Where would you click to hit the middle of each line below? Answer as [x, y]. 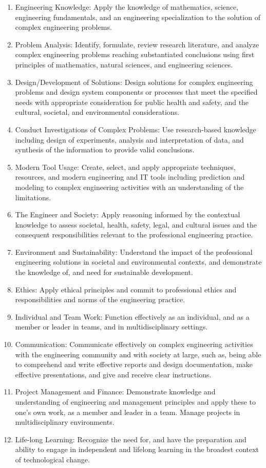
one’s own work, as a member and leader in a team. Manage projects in [128, 412]
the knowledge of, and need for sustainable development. [104, 272]
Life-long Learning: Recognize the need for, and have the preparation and [131, 439]
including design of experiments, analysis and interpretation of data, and [129, 139]
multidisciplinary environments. [65, 422]
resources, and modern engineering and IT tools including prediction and [130, 177]
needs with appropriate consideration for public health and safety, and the [132, 102]
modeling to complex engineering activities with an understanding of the [129, 187]
